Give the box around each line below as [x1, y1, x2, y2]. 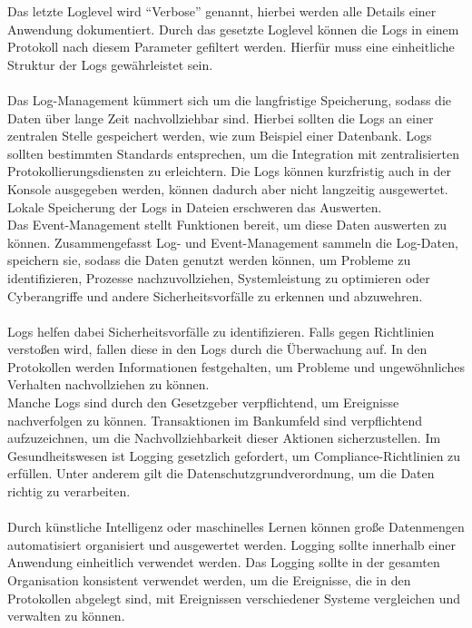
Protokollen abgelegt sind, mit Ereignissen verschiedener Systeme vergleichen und [7, 588, 461, 607]
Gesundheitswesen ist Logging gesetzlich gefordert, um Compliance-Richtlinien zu [7, 446, 461, 465]
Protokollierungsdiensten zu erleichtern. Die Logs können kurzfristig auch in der [7, 162, 451, 181]
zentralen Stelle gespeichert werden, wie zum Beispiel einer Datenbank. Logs [7, 126, 432, 145]
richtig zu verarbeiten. [7, 482, 131, 501]
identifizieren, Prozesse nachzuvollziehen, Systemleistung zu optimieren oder [7, 268, 430, 287]
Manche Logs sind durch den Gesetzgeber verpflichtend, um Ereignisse [7, 393, 399, 412]
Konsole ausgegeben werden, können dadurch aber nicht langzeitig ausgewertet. [7, 179, 448, 198]
